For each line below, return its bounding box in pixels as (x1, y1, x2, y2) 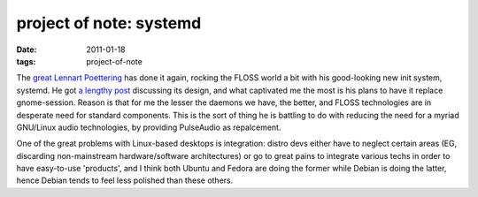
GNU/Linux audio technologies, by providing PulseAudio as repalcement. (16, 122, 281, 133)
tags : (16, 56, 36, 66)
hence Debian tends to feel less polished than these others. (16, 175, 234, 186)
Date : (16, 44, 37, 55)
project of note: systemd (16, 13, 202, 33)
